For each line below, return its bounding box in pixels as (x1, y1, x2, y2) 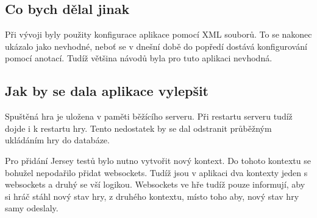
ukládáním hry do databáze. (5, 134, 110, 146)
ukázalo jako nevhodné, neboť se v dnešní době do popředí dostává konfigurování (5, 39, 307, 52)
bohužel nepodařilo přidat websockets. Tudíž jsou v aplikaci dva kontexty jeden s (5, 166, 308, 179)
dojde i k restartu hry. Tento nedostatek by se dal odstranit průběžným (5, 121, 272, 134)
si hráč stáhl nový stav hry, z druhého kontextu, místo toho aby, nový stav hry (5, 189, 299, 202)
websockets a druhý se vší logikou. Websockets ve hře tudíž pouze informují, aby (5, 178, 305, 191)
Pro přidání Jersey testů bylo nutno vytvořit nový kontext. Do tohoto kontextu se (5, 154, 311, 166)
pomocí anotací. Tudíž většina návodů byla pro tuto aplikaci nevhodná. (5, 52, 272, 64)
